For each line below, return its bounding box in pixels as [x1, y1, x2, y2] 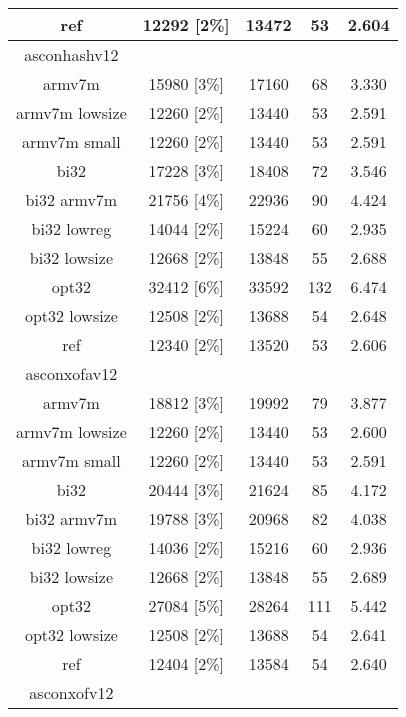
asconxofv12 [29, 681, 114, 704]
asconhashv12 [24, 43, 119, 66]
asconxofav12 [25, 362, 118, 385]
